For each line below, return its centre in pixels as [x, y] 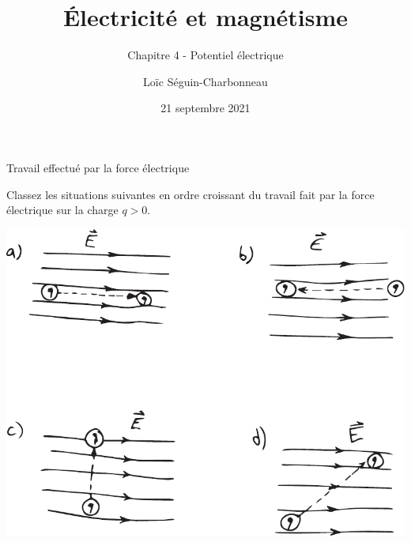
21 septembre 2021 [205, 108]
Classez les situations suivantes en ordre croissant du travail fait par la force [190, 194]
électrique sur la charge [62, 210]
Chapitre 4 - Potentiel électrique [205, 55]
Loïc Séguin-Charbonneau [205, 81]
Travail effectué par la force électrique [98, 167]
